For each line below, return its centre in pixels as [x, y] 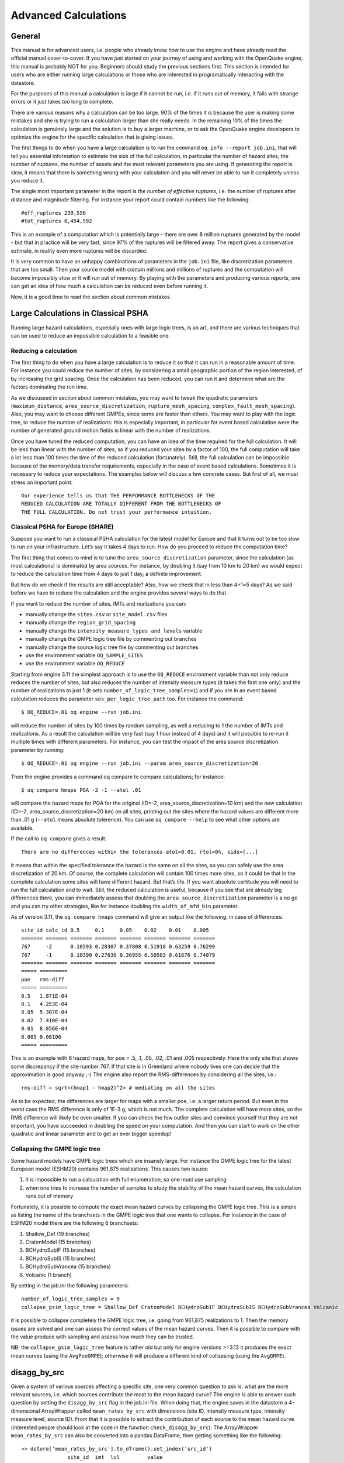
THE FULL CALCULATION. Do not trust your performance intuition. [117, 512]
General [26, 36]
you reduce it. [27, 180]
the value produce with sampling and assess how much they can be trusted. [102, 1337]
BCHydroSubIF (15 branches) [60, 1250]
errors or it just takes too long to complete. [62, 102]
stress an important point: [42, 482]
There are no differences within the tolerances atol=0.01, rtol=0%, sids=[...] [140, 852]
